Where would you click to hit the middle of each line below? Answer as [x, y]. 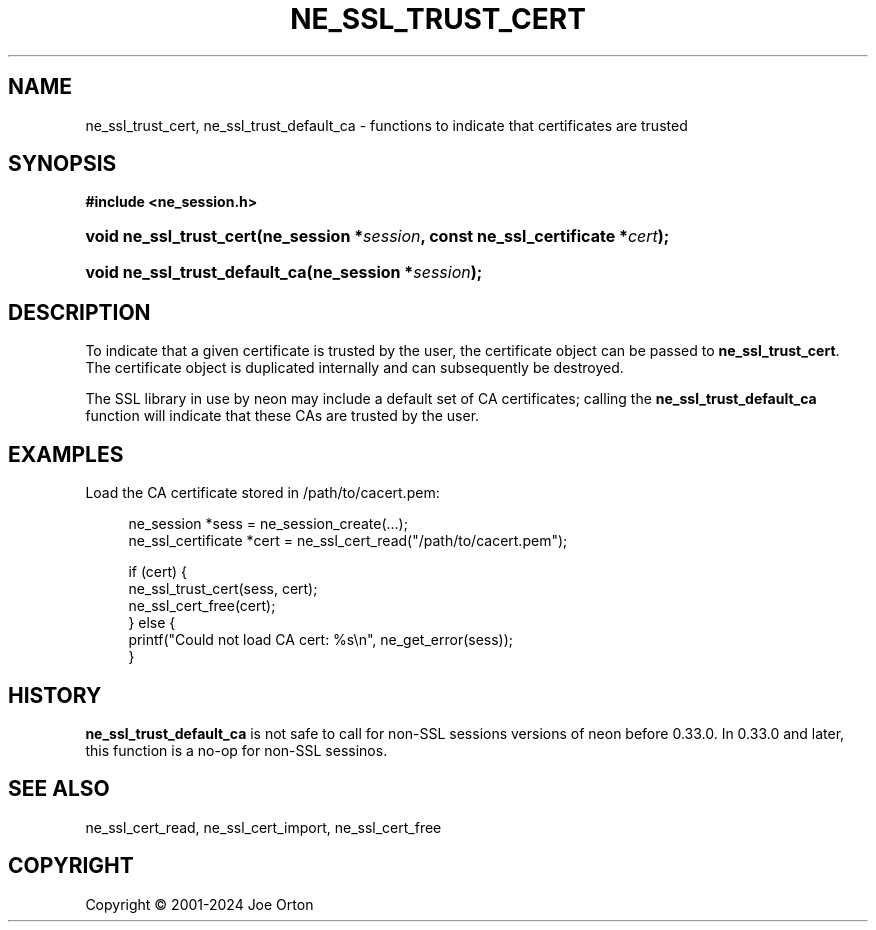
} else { [152, 623]
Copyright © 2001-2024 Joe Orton [199, 904]
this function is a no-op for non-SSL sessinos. [236, 750]
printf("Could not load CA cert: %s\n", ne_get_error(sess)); [321, 640]
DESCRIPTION [79, 312]
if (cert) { [158, 572]
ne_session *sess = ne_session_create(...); [268, 524]
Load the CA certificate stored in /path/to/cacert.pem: [262, 493]
